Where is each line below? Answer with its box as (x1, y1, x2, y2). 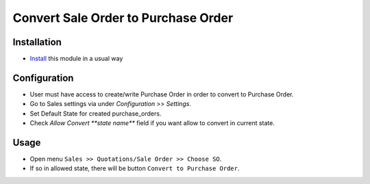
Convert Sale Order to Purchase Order (12, 10, 234, 25)
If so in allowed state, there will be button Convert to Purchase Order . (29, 164, 240, 172)
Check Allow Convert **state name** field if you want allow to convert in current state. (29, 119, 275, 127)
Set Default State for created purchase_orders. (29, 109, 162, 118)
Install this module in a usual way (29, 55, 123, 63)
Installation (12, 36, 62, 48)
